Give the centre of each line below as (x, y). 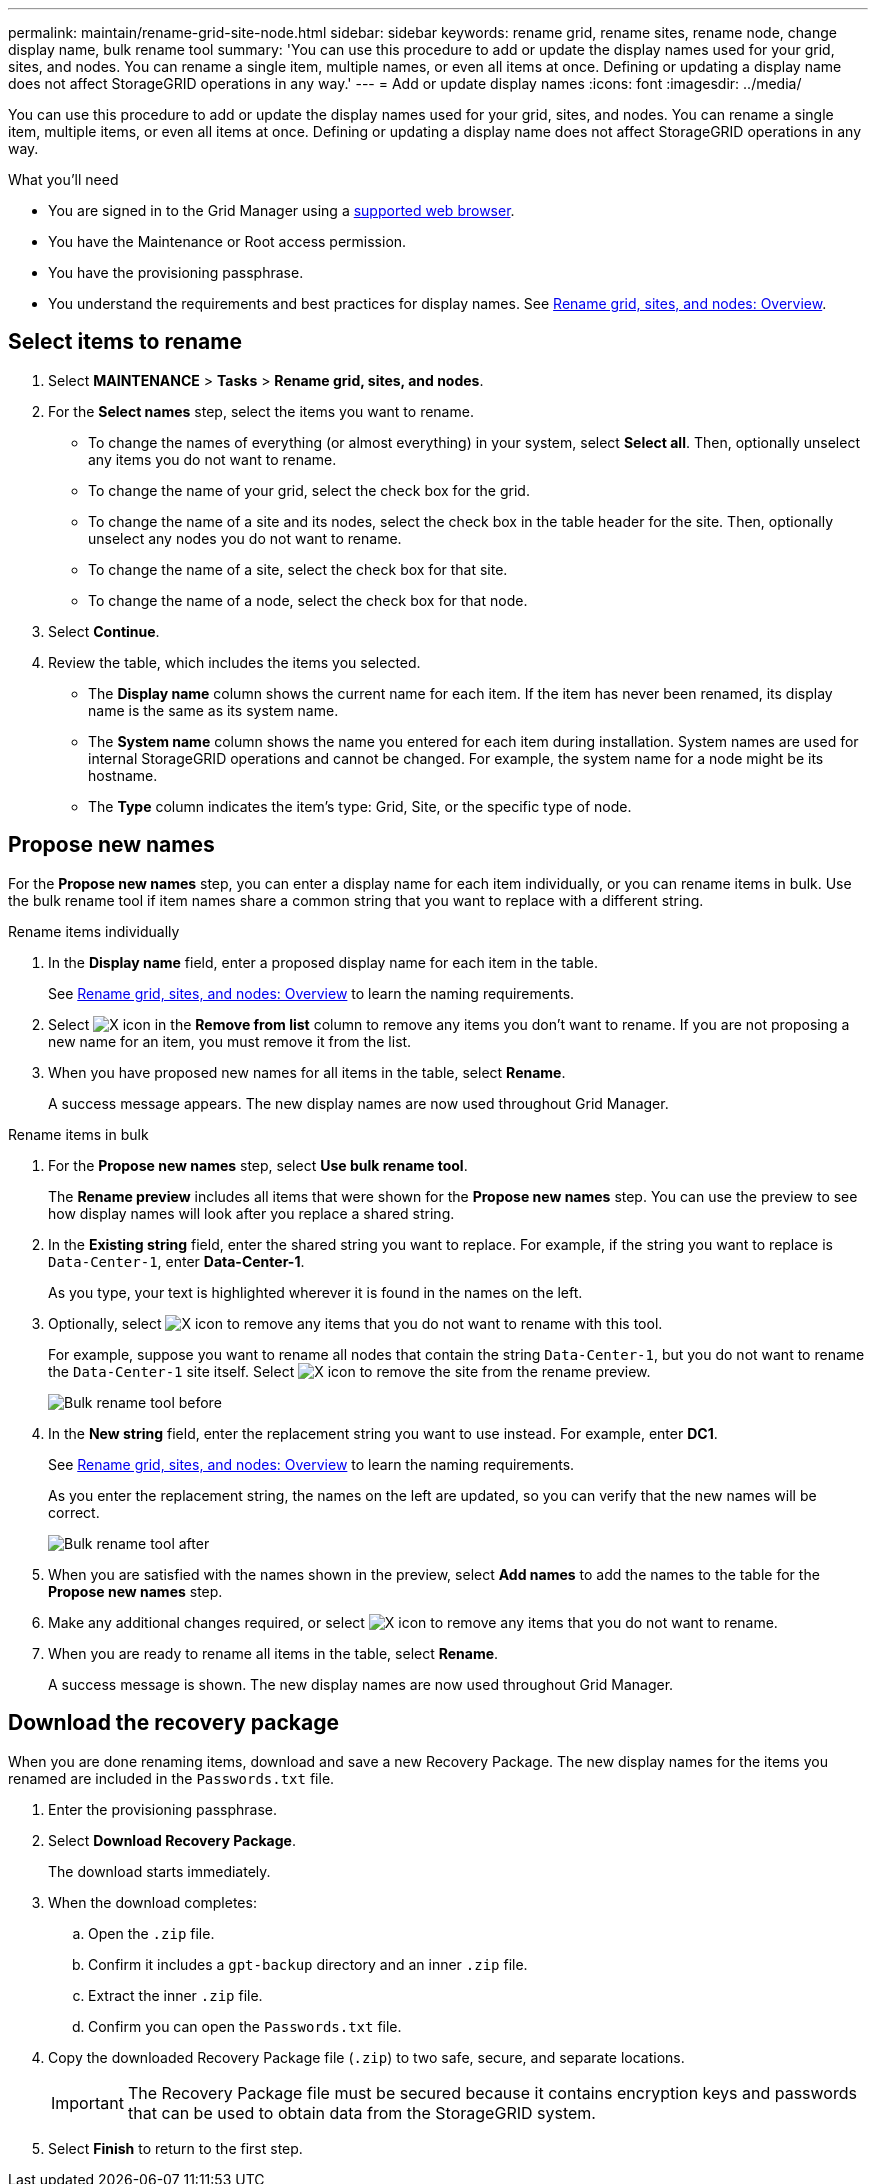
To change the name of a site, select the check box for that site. (298, 569)
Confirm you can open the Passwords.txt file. (245, 2026)
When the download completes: (152, 1902)
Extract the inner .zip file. (175, 1995)
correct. (74, 1512)
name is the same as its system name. (213, 710)
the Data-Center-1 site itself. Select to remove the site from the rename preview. (349, 1371)
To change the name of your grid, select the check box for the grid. (309, 490)
